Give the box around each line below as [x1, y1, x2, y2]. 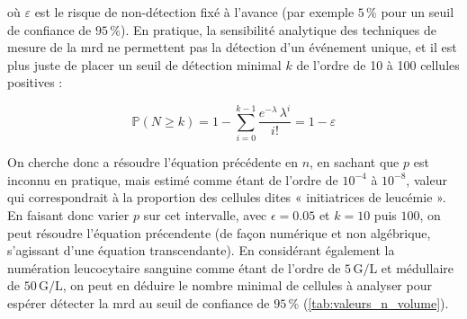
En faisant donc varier [7, 206, 130, 225]
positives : [7, 73, 63, 92]
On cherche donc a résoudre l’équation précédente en [7, 153, 298, 172]
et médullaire [381, 258, 454, 277]
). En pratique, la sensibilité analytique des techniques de [121, 20, 436, 39]
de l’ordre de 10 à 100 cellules [296, 55, 460, 74]
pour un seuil [381, 3, 454, 21]
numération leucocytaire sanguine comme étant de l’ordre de [7, 258, 341, 277]
